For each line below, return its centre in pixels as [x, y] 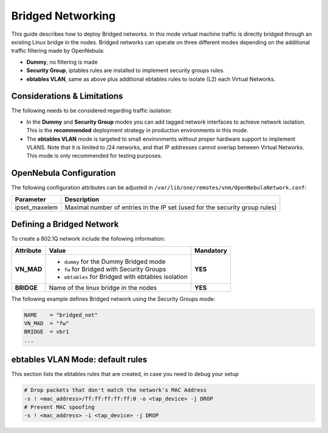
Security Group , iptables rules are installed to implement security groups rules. [125, 70]
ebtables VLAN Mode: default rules [79, 360]
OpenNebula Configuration [63, 173]
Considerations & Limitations [67, 96]
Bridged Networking [63, 16]
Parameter [30, 199]
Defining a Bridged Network [65, 224]
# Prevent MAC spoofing [60, 407]
